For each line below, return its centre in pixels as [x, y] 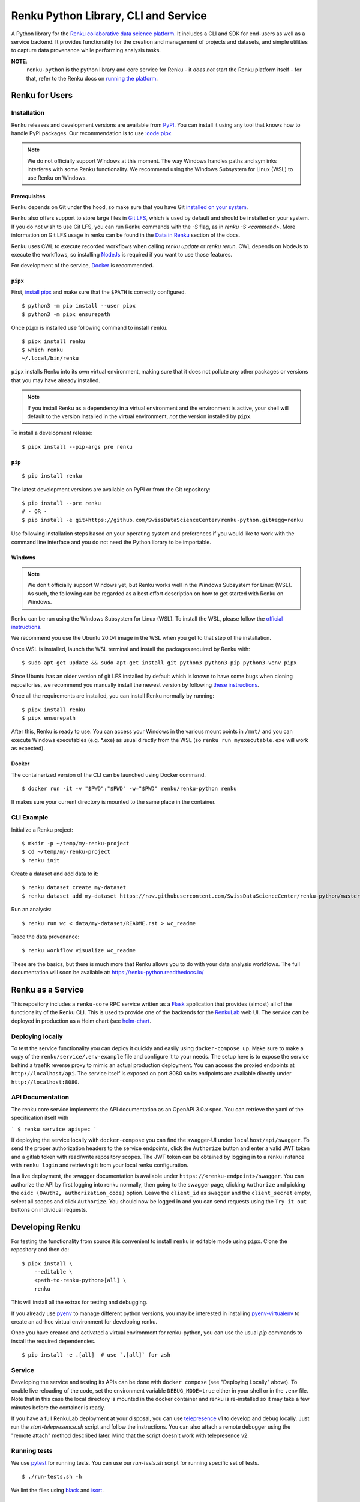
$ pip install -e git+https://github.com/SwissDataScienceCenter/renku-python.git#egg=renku [163, 520]
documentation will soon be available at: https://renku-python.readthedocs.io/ [107, 973]
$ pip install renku [52, 476]
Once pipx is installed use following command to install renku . [89, 327]
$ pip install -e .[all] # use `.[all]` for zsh [96, 1355]
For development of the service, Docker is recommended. [82, 266]
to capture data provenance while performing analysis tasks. [86, 50]
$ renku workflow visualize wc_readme [79, 950]
